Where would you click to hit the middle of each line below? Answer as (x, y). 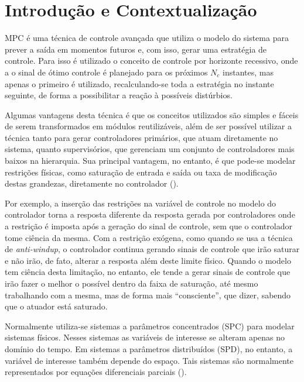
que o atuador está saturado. (56, 306)
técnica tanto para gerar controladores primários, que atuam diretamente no (141, 137)
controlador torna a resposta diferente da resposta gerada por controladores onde (150, 214)
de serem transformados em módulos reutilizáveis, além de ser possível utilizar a (148, 126)
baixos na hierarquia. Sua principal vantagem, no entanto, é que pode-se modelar (150, 161)
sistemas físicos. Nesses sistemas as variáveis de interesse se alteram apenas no (145, 337)
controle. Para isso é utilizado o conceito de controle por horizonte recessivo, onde (151, 61)
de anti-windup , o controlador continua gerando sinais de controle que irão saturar (152, 249)
